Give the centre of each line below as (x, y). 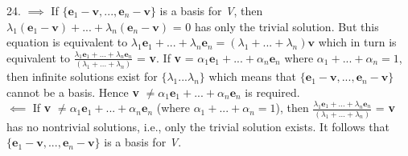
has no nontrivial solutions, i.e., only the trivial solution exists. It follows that (198, 126)
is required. (272, 92)
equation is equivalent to (67, 42)
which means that (253, 76)
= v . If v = (165, 57)
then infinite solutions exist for (82, 76)
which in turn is (357, 42)
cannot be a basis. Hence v (73, 92)
